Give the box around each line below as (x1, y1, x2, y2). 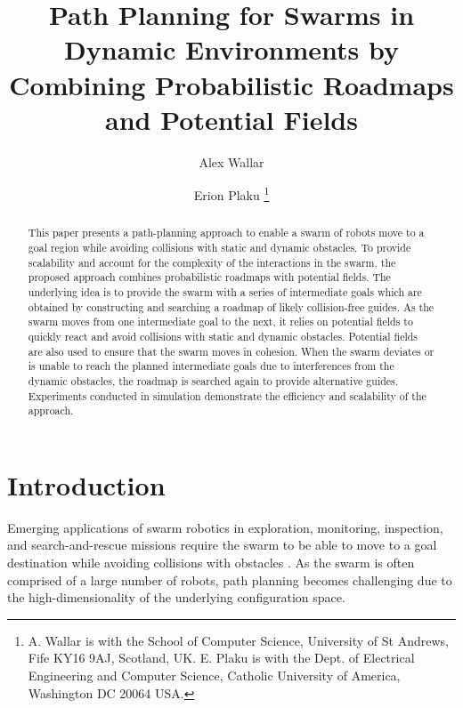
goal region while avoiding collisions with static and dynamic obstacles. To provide (28, 239, 411, 254)
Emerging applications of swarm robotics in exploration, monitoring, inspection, (7, 518, 443, 536)
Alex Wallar (199, 152, 264, 171)
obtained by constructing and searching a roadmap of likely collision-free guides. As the (28, 299, 435, 314)
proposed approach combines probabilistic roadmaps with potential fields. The (28, 270, 391, 285)
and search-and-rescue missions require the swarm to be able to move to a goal (7, 535, 437, 554)
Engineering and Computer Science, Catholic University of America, (28, 665, 401, 684)
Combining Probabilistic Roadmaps (9, 66, 454, 102)
